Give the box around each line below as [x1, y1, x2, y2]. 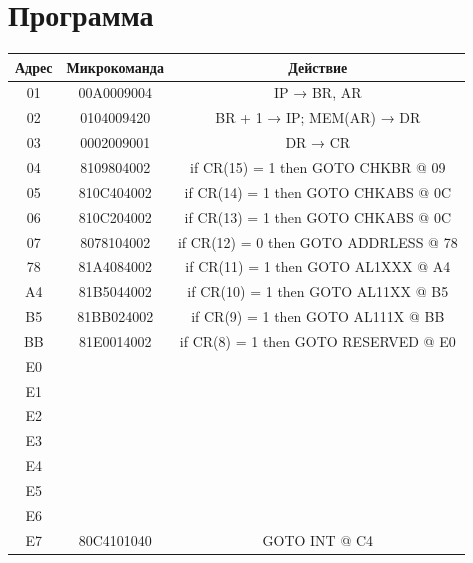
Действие [288, 56, 348, 77]
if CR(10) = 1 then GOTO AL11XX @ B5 [187, 281, 449, 302]
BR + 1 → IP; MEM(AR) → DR [215, 107, 421, 128]
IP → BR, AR [274, 82, 362, 103]
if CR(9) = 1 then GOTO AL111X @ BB [191, 306, 445, 327]
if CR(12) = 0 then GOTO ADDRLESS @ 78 [177, 231, 458, 252]
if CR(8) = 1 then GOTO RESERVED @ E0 [179, 330, 456, 351]
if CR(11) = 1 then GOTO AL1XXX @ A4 [185, 256, 451, 277]
